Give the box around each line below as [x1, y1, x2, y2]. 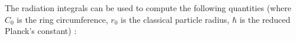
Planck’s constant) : [5, 25, 77, 37]
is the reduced [239, 13, 291, 25]
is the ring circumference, [17, 13, 108, 25]
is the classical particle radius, [121, 13, 230, 25]
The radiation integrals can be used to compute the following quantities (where [5, 2, 291, 13]
